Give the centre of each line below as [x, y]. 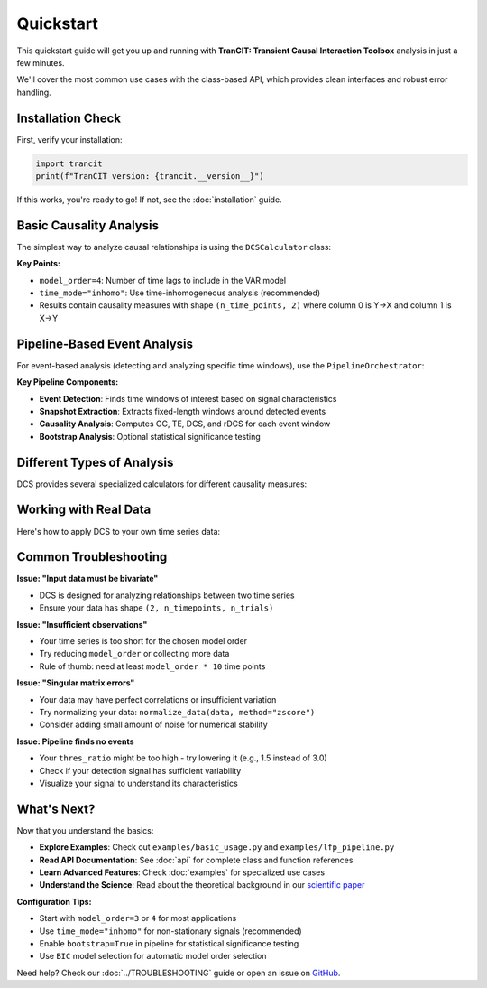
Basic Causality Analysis [88, 225]
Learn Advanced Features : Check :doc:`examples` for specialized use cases [182, 872]
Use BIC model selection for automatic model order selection [153, 956]
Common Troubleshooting [92, 557]
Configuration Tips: [54, 901]
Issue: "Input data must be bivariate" [87, 579]
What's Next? [56, 809]
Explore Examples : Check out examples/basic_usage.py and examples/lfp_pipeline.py [217, 847]
